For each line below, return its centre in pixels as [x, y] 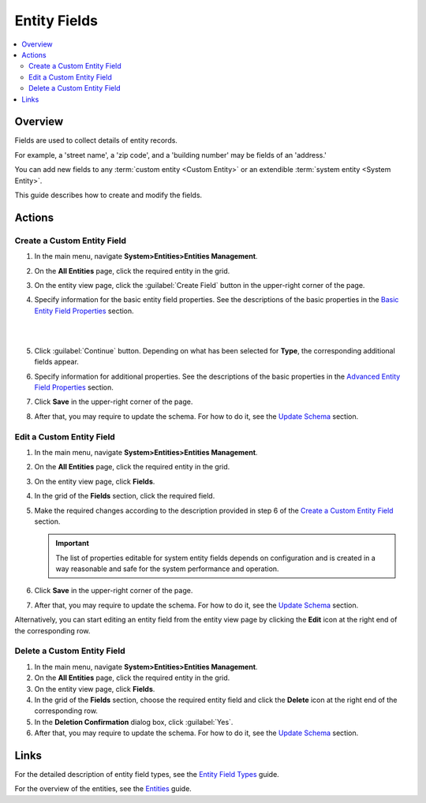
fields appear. [56, 362]
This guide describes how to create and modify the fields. [108, 195]
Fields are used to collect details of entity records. [96, 140]
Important [73, 543]
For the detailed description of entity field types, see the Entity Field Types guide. [147, 775]
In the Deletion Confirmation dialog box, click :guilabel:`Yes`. [134, 722]
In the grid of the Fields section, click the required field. [125, 496]
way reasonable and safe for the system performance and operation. [167, 569]
